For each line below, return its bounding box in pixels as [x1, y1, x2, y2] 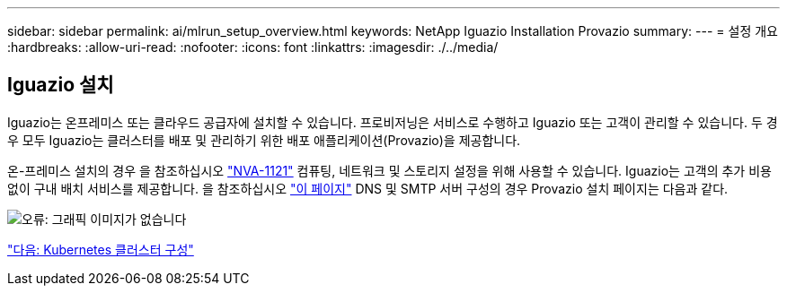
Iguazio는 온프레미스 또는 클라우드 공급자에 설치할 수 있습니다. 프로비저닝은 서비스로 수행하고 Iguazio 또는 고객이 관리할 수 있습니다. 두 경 [7, 114, 778, 130]
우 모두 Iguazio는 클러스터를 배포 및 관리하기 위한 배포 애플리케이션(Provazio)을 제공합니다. [7, 132, 521, 148]
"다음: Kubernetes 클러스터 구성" [7, 241, 194, 257]
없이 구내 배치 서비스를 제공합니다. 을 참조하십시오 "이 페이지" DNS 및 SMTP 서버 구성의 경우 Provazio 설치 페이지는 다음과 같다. [7, 180, 729, 196]
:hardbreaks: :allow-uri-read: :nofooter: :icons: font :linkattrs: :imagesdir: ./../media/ [7, 39, 499, 55]
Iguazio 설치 [7, 73, 114, 97]
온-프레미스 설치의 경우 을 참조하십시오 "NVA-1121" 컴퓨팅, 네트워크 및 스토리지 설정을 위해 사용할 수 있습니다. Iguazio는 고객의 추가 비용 [7, 162, 772, 178]
